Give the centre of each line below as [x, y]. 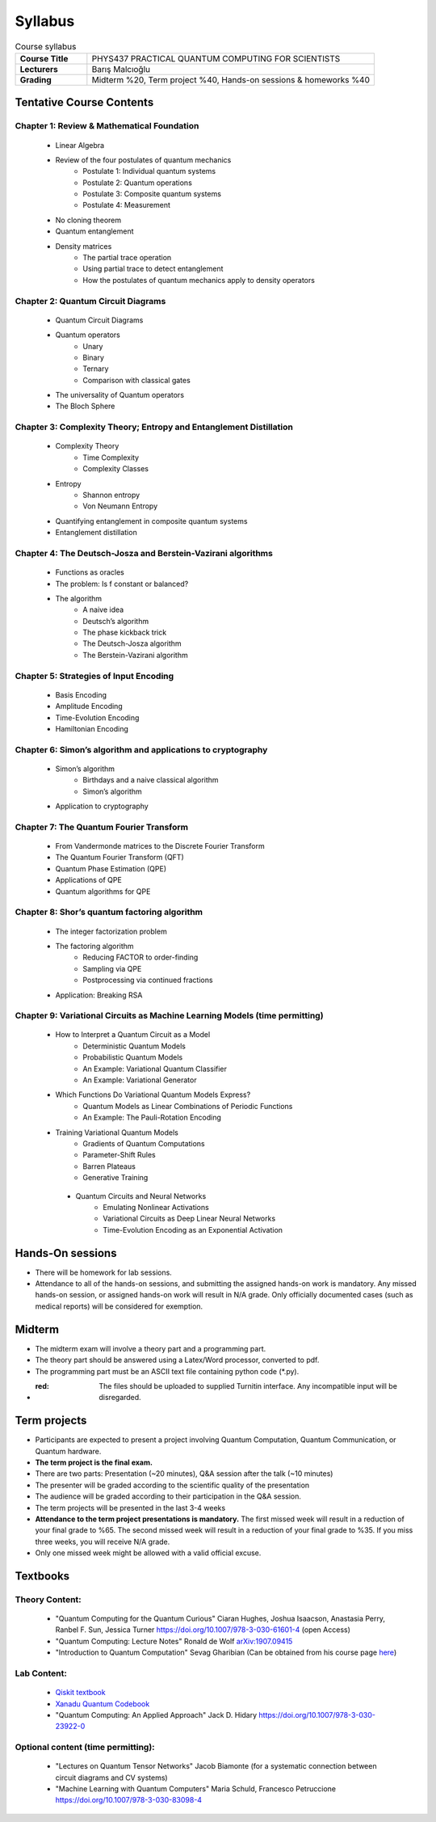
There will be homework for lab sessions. [104, 1272]
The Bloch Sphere [85, 406]
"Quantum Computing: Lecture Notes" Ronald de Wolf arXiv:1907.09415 [174, 1641]
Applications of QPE [89, 880]
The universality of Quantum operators [120, 395]
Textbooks [42, 1576]
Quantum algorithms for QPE [103, 891]
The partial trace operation [127, 258]
